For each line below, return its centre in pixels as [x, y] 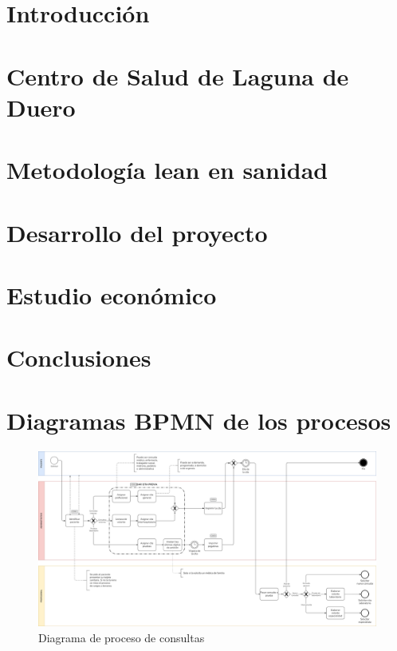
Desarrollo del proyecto [137, 232]
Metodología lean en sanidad [167, 170]
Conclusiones [79, 357]
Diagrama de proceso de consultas [122, 637]
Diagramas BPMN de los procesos [199, 420]
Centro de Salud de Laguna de [178, 75]
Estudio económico [112, 294]
